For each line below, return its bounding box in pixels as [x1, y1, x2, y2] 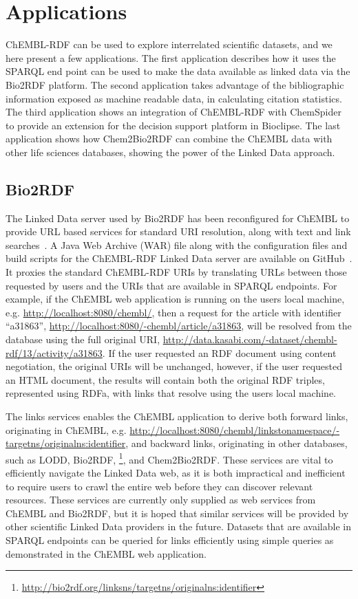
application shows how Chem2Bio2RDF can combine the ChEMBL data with [6, 131, 333, 146]
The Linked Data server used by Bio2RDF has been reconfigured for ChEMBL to [6, 210, 350, 225]
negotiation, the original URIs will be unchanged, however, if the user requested [6, 359, 343, 373]
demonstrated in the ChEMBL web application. [6, 546, 207, 560]
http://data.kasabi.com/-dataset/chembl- [162, 332, 337, 347]
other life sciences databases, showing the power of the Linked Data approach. [6, 144, 335, 159]
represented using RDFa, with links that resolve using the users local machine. [6, 386, 336, 400]
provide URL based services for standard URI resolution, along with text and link [6, 224, 351, 239]
